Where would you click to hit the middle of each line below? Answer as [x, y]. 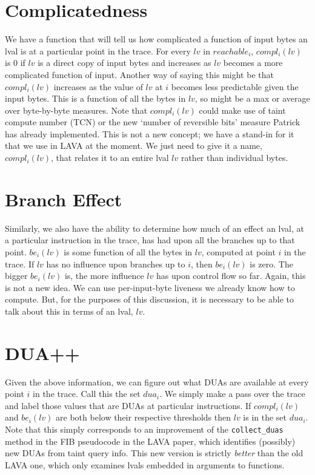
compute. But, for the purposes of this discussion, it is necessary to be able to [149, 299]
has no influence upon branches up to [116, 264]
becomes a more [253, 63]
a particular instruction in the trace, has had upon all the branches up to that [150, 240]
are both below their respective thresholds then [144, 417]
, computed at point [238, 251]
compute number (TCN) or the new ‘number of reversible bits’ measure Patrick [153, 122]
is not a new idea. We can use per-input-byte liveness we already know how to [150, 287]
